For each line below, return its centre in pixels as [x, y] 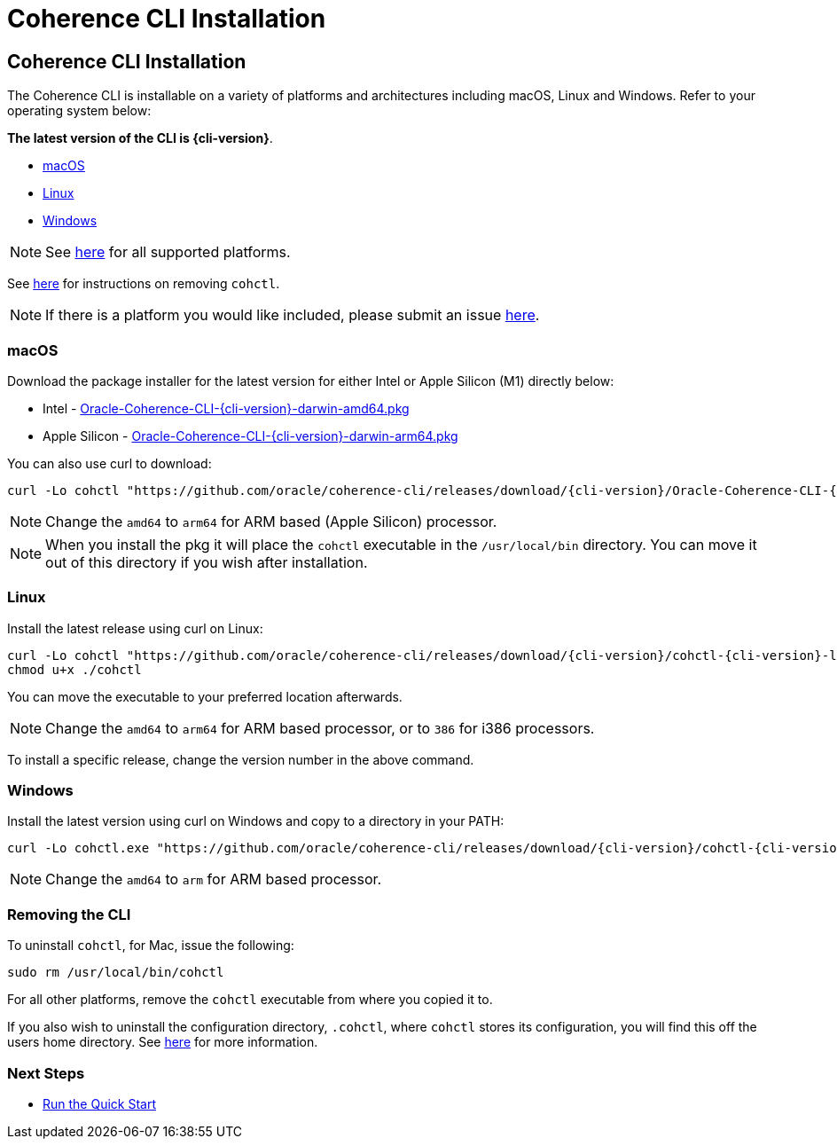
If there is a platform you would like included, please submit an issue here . [293, 315]
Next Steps [46, 1073]
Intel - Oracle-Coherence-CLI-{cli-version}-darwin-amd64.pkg [226, 408]
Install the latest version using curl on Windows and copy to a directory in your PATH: [256, 821]
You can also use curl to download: [110, 463]
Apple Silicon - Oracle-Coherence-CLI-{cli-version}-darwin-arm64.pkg [250, 436]
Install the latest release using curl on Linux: [135, 628]
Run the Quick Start [100, 1103]
